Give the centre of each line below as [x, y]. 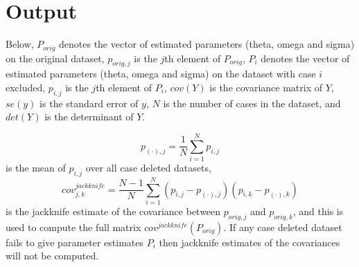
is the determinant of [89, 117]
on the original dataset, [55, 58]
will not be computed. [52, 256]
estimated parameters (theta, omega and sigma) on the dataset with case [161, 74]
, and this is [318, 211]
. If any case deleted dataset [283, 227]
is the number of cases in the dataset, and [252, 103]
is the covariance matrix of [266, 87]
